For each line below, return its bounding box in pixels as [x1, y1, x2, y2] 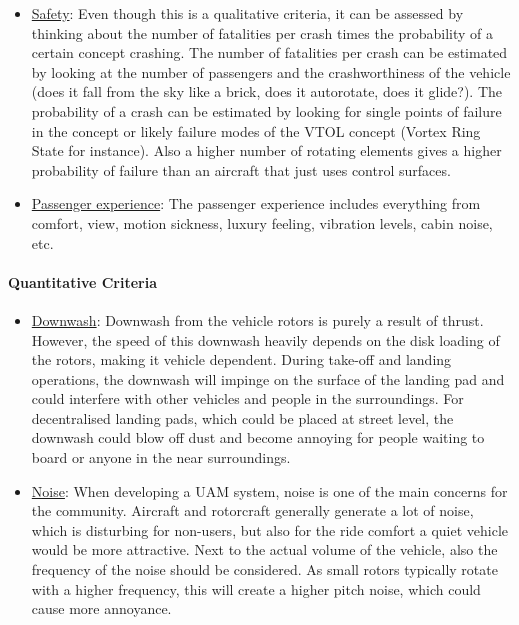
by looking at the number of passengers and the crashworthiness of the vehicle [31, 61, 511, 82]
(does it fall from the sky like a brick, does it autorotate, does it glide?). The [31, 81, 502, 102]
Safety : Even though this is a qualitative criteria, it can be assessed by [31, 3, 464, 23]
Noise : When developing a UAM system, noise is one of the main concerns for [31, 480, 508, 501]
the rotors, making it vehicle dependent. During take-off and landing [31, 349, 452, 370]
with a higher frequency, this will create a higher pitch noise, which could [31, 578, 481, 599]
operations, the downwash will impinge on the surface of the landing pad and [31, 368, 505, 389]
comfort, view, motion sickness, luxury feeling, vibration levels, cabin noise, [31, 212, 493, 233]
